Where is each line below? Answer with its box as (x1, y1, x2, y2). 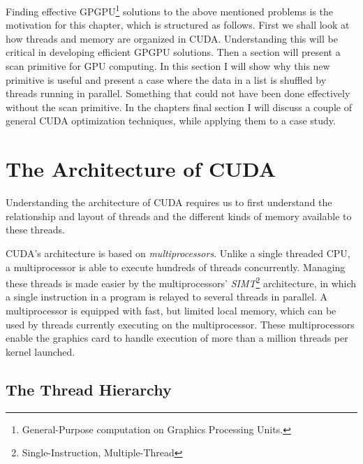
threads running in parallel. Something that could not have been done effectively (6, 86, 350, 101)
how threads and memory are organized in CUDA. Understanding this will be (6, 31, 338, 45)
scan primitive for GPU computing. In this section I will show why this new (6, 59, 330, 73)
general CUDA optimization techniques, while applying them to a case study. (6, 113, 336, 128)
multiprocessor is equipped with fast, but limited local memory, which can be (6, 303, 336, 317)
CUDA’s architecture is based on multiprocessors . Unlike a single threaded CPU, (6, 245, 350, 260)
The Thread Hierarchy (6, 378, 172, 400)
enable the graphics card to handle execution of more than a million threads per (6, 331, 348, 345)
